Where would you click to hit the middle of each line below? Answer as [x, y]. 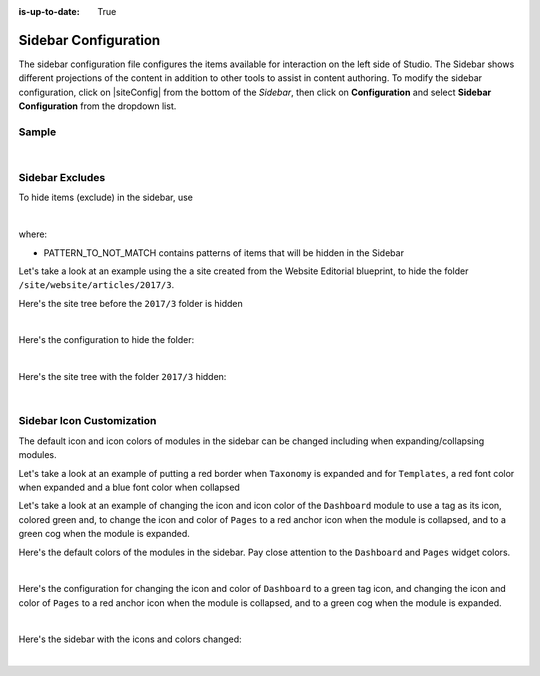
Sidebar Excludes [62, 177]
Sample [37, 132]
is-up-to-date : [49, 11]
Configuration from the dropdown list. [97, 106]
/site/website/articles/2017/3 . [96, 285]
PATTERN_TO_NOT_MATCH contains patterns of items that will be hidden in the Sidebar [224, 252]
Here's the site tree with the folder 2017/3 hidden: [122, 377]
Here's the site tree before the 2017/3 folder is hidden [131, 303]
